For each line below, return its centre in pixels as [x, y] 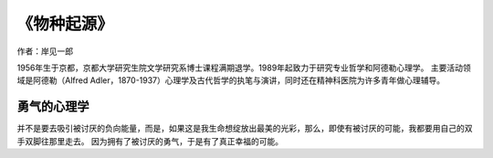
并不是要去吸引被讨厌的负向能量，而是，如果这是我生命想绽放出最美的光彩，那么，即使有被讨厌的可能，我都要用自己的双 [245, 129]
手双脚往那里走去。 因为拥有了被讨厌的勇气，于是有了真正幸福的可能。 [150, 141]
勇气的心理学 [53, 106]
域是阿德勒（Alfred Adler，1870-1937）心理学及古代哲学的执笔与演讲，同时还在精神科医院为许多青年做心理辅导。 [231, 80]
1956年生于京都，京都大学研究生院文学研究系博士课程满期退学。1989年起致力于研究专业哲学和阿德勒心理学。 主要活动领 [244, 68]
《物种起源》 [65, 24]
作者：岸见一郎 [45, 51]
